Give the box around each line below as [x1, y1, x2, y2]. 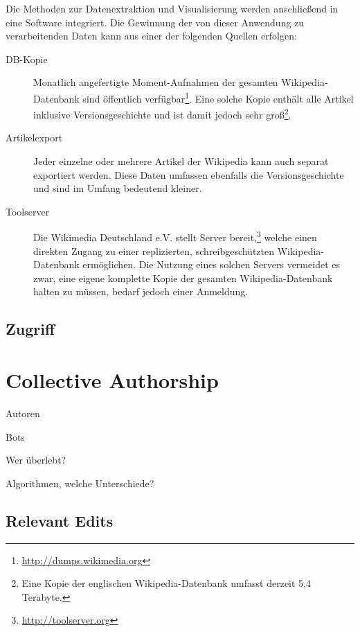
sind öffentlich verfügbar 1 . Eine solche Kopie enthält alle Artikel [82, 89, 354, 105]
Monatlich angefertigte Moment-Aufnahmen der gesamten [33, 75, 278, 89]
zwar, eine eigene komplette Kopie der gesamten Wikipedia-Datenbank [33, 270, 333, 285]
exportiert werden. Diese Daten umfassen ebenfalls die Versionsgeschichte [33, 167, 344, 182]
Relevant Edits [6, 509, 114, 531]
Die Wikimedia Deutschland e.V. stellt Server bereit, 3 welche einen [33, 228, 317, 245]
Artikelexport [6, 130, 63, 145]
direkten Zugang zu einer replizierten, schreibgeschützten [33, 243, 275, 258]
